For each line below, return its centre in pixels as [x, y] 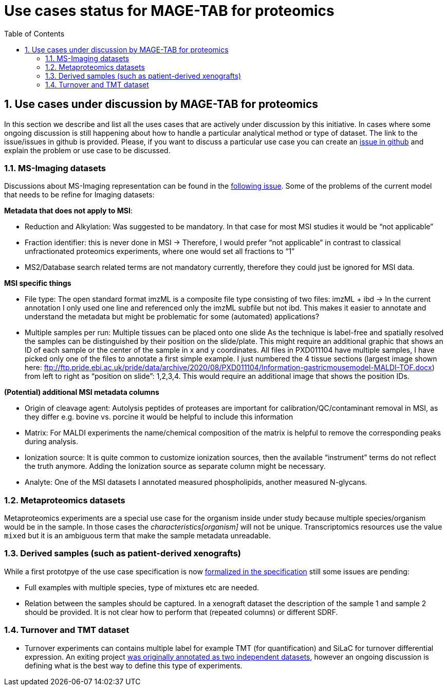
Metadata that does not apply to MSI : [68, 211]
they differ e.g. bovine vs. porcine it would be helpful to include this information [159, 417]
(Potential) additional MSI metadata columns [82, 392]
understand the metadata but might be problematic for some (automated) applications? [172, 317]
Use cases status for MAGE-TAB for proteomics [169, 11]
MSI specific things [38, 283]
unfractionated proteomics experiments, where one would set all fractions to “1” [160, 251]
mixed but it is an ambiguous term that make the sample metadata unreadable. [137, 536]
